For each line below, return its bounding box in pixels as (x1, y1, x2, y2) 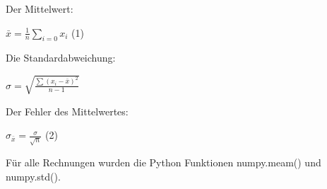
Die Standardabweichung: (6, 50, 116, 65)
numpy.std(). (6, 168, 61, 183)
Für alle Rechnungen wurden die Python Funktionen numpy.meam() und (6, 155, 321, 170)
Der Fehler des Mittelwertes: (6, 103, 129, 118)
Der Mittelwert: (6, 1, 73, 16)
